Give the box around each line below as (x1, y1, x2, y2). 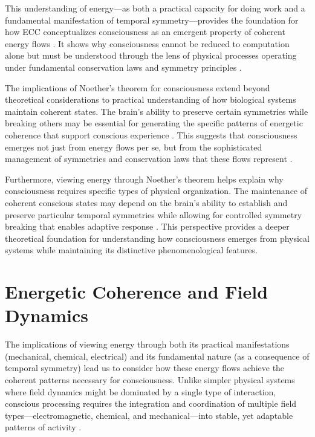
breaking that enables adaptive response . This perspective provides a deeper (5, 220, 290, 233)
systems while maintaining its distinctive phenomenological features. (5, 244, 258, 256)
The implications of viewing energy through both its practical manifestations (5, 338, 290, 351)
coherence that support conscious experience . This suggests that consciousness (5, 128, 297, 141)
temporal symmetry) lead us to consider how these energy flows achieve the (5, 361, 285, 374)
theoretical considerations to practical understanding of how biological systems (5, 93, 296, 106)
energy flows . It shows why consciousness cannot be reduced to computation (5, 37, 290, 50)
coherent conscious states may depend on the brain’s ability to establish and (5, 196, 288, 209)
